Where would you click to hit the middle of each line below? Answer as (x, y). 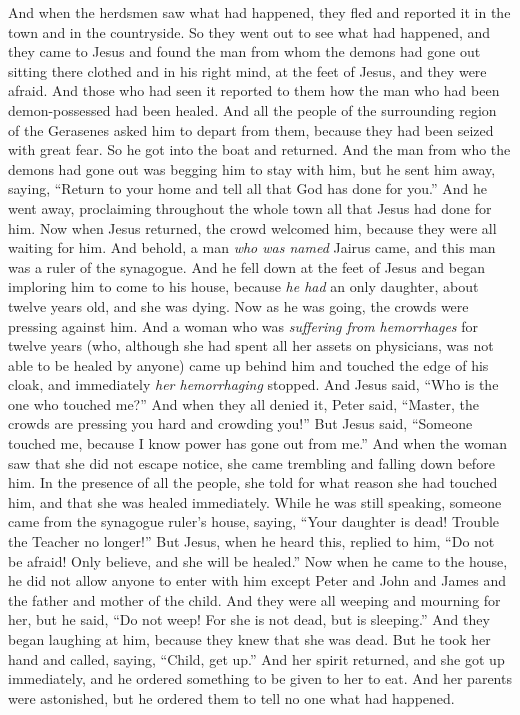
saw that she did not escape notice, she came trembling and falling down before (251, 462)
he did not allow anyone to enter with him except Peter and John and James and (257, 580)
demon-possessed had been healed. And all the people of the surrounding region (252, 109)
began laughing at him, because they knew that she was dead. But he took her (249, 639)
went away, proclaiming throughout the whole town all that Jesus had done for (250, 207)
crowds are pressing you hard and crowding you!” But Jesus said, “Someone (240, 423)
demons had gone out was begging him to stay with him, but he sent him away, (252, 168)
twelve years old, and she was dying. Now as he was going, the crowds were (238, 305)
